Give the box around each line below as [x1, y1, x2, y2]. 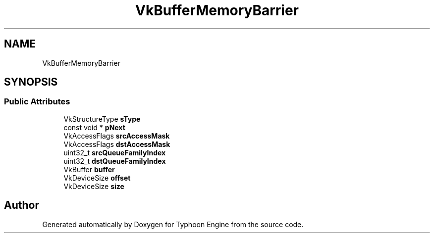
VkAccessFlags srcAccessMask [63, 131, 170, 140]
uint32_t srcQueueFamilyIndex [63, 148, 166, 157]
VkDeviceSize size [63, 182, 124, 190]
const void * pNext [63, 123, 125, 132]
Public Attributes [4, 96, 70, 107]
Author [4, 199, 39, 212]
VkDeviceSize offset [63, 173, 131, 182]
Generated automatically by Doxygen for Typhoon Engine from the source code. [42, 220, 304, 229]
